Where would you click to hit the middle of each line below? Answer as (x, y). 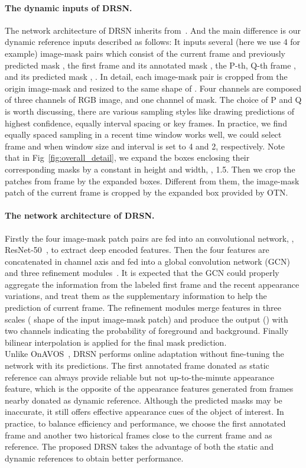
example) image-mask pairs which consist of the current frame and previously (145, 53)
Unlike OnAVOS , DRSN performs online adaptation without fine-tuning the (144, 354)
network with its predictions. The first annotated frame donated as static (137, 365)
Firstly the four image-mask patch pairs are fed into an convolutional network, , (149, 238)
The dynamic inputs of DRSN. (69, 7)
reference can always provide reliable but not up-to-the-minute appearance (140, 377)
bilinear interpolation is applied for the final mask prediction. (116, 342)
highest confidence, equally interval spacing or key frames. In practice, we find (146, 123)
